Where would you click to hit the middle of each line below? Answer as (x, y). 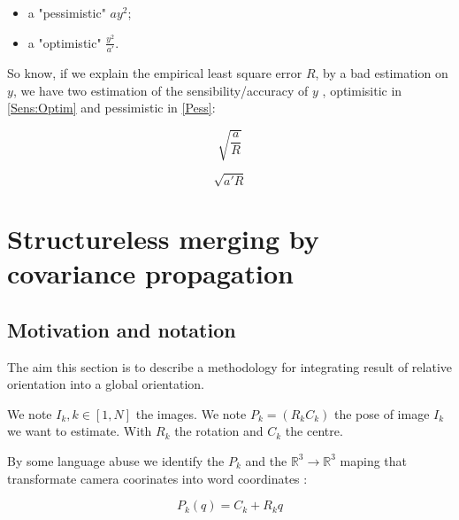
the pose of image (382, 413)
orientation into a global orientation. (106, 384)
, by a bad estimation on (382, 72)
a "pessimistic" (67, 12)
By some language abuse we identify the (116, 460)
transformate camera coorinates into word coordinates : (157, 478)
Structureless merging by (163, 238)
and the (266, 460)
